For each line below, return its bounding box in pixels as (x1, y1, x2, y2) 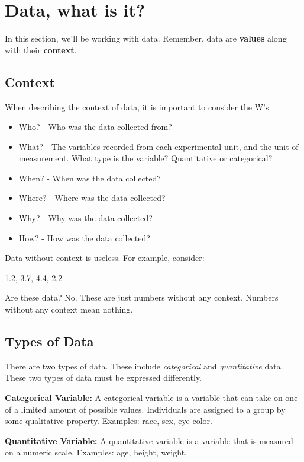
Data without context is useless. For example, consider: (5, 251, 205, 264)
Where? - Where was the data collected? (18, 192, 166, 204)
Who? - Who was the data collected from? (18, 120, 172, 133)
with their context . (5, 43, 77, 56)
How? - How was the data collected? (18, 231, 150, 244)
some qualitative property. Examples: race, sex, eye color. (5, 415, 212, 427)
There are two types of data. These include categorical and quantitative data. (5, 359, 283, 372)
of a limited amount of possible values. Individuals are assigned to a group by (5, 403, 286, 415)
